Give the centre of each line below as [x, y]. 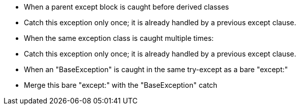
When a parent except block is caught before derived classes [126, 7]
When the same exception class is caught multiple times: [119, 38]
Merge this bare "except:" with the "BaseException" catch [121, 85]
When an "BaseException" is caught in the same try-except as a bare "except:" [156, 69]
